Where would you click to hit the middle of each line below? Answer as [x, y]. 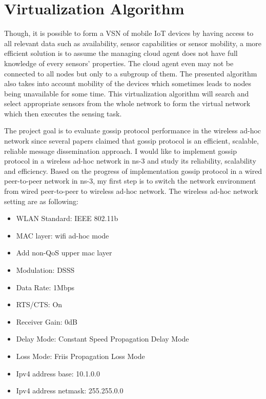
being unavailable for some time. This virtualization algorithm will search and [127, 93]
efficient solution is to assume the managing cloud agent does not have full [121, 53]
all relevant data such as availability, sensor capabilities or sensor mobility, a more [133, 43]
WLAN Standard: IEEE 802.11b [67, 218]
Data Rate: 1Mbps [45, 287]
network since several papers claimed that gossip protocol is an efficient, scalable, [131, 141]
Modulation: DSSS [45, 270]
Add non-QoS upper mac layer [64, 253]
